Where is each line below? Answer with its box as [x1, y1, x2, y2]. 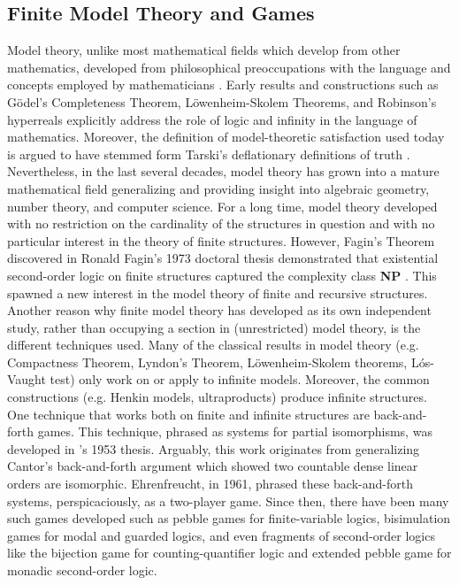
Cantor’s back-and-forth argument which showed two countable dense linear [7, 457, 418, 475]
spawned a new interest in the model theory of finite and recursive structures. [7, 283, 428, 302]
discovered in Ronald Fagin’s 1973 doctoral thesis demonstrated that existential [7, 249, 439, 267]
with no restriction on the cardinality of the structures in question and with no [7, 214, 435, 233]
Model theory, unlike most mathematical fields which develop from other [7, 41, 401, 59]
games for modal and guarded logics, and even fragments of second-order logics [7, 526, 435, 544]
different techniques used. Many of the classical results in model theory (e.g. [7, 335, 419, 354]
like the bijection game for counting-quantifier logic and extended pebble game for [7, 543, 452, 562]
